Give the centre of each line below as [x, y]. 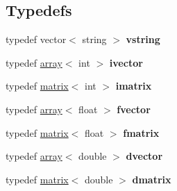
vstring [143, 39]
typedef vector [36, 39]
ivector [126, 62]
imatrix [134, 86]
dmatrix [152, 179]
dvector [144, 156]
